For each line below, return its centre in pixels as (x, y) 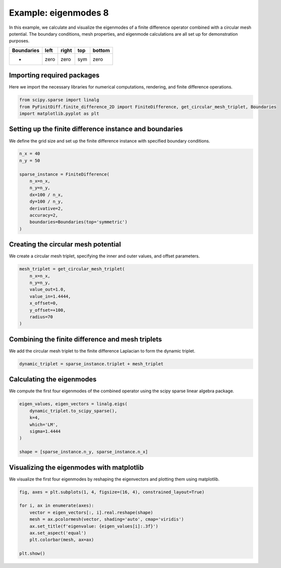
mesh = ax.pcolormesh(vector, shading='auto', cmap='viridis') (107, 519)
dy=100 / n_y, (46, 202)
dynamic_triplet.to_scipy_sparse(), (73, 411)
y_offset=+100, (48, 310)
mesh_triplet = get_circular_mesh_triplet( (72, 269)
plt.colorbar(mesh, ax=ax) (62, 540)
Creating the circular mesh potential (65, 244)
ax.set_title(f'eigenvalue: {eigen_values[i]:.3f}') (94, 526)
